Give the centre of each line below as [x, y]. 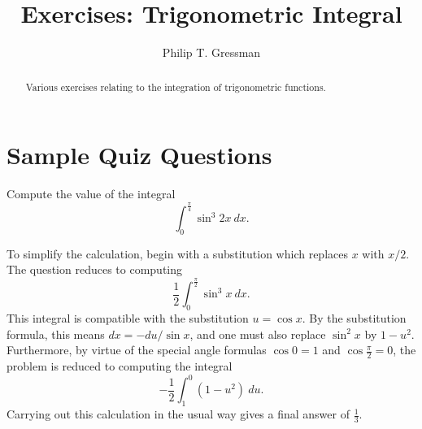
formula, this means [56, 334]
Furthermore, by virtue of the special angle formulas [137, 350]
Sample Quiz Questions [139, 155]
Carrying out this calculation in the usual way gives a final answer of [178, 414]
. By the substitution [354, 318]
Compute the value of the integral [91, 194]
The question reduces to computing [95, 269]
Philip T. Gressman [211, 52]
